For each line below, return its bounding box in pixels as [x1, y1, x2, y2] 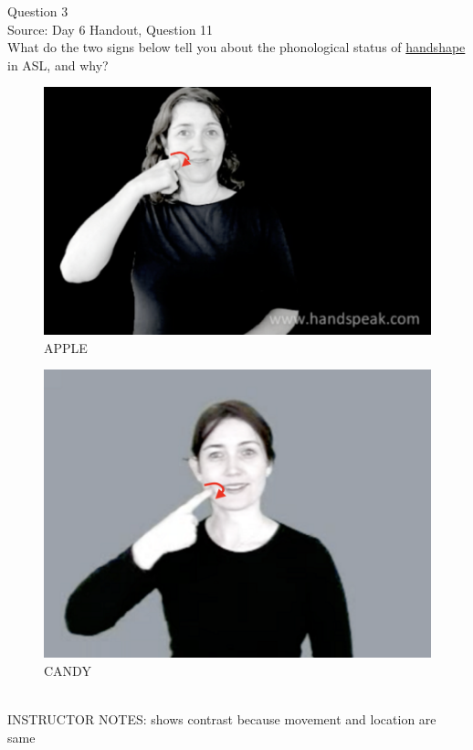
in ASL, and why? [7, 55, 109, 74]
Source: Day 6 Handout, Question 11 [7, 19, 214, 38]
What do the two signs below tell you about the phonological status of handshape [7, 37, 466, 57]
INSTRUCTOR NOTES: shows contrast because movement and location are [7, 709, 436, 728]
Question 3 [7, 2, 68, 20]
